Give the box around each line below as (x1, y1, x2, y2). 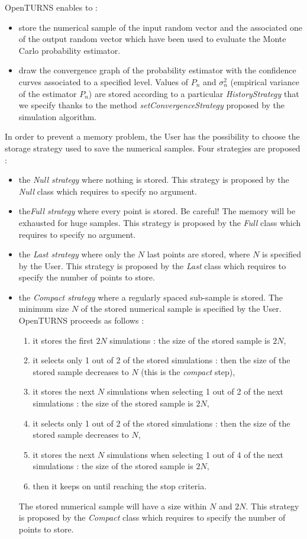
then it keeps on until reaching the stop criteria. (33, 480, 207, 492)
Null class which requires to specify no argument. (18, 185, 197, 197)
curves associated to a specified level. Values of (18, 75, 189, 88)
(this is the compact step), (141, 365, 235, 377)
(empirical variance (230, 75, 299, 88)
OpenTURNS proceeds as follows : (18, 314, 144, 327)
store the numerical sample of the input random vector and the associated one (18, 21, 302, 33)
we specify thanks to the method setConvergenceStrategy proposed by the (18, 99, 285, 111)
